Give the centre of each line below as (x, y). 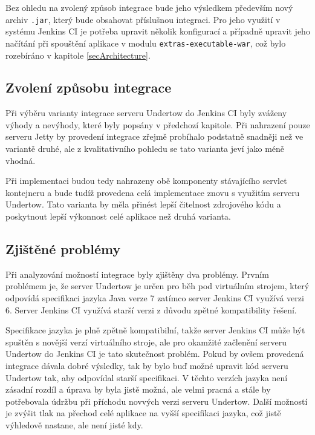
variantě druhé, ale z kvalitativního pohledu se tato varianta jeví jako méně (145, 149)
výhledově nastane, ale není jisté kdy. (74, 424)
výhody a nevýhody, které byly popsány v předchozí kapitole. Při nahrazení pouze (158, 124)
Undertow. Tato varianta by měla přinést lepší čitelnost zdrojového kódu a (143, 204)
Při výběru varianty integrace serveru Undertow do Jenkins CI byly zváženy (146, 113)
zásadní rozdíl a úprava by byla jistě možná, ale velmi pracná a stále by (138, 389)
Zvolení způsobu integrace (89, 87)
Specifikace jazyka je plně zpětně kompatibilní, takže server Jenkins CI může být (155, 330)
